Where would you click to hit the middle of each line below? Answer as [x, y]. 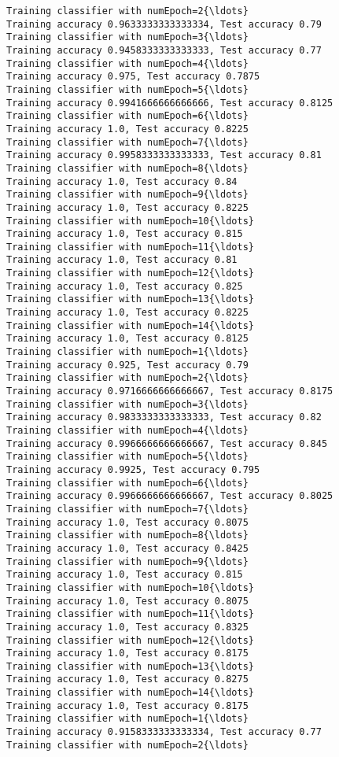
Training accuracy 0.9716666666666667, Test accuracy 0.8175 [170, 391]
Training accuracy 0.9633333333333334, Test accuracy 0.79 [164, 24]
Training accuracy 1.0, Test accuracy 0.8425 [127, 548]
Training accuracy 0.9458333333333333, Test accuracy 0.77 [164, 50]
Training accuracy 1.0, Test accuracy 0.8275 [127, 679]
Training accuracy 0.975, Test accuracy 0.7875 [133, 77]
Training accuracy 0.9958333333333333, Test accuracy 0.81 [164, 155]
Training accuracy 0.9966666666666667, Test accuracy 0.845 [167, 443]
